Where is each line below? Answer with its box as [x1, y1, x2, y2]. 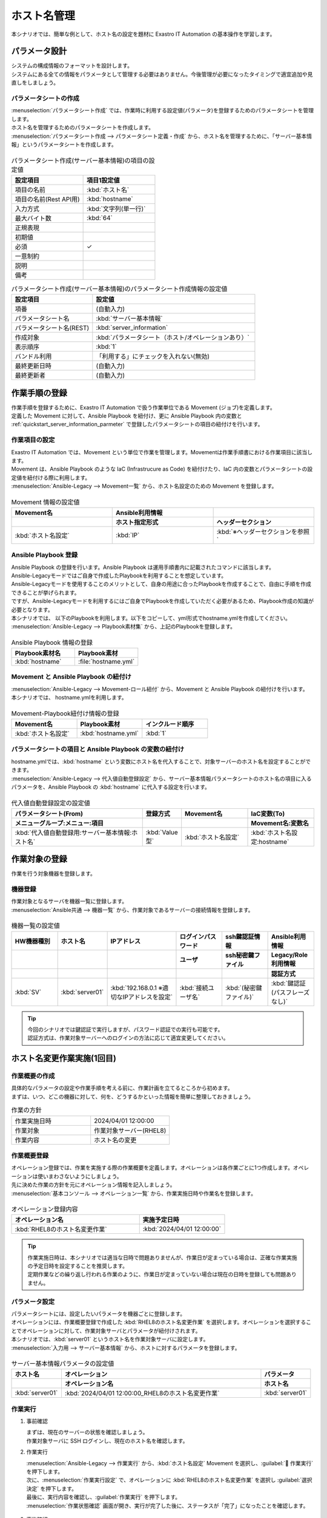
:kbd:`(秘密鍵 [225, 984, 263, 992]
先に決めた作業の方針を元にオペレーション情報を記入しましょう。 [11, 1181, 176, 1188]
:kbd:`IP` [116, 531, 140, 539]
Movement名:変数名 [251, 819, 309, 827]
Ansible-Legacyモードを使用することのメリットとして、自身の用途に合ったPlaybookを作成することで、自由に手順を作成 [11, 580, 312, 588]
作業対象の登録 [11, 854, 67, 865]
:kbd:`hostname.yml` [80, 729, 139, 737]
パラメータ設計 [11, 46, 67, 56]
